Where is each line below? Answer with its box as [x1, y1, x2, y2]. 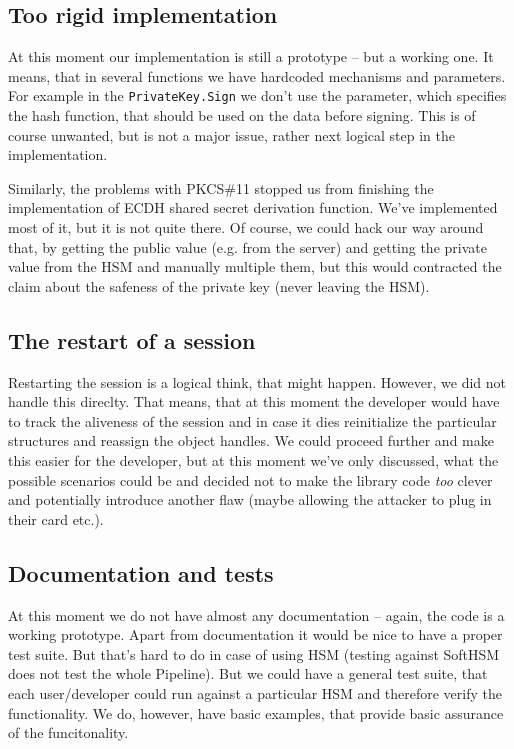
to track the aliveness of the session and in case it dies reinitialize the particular [8, 410, 497, 431]
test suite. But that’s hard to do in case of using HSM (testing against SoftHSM [8, 643, 500, 664]
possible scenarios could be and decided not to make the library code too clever [8, 469, 493, 490]
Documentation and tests [8, 557, 274, 588]
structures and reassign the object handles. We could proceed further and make [8, 430, 494, 451]
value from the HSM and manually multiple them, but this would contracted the [8, 256, 502, 277]
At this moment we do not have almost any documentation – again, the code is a [8, 604, 505, 625]
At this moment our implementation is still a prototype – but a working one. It [8, 46, 494, 67]
